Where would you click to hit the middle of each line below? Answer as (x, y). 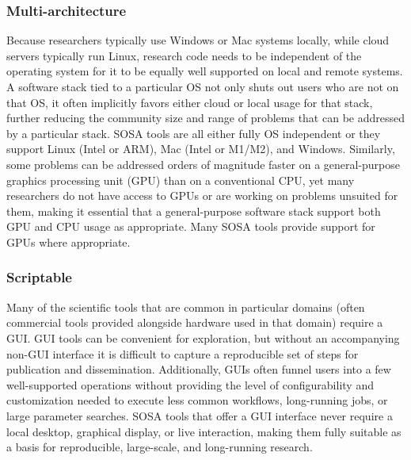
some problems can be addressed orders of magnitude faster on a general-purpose (204, 164)
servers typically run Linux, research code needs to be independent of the (184, 55)
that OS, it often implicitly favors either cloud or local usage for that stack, (190, 102)
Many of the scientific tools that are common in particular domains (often (186, 307)
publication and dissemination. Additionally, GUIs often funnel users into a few (199, 369)
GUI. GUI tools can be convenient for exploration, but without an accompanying (203, 337)
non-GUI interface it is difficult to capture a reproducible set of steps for (183, 353)
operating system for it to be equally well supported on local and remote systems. (205, 71)
